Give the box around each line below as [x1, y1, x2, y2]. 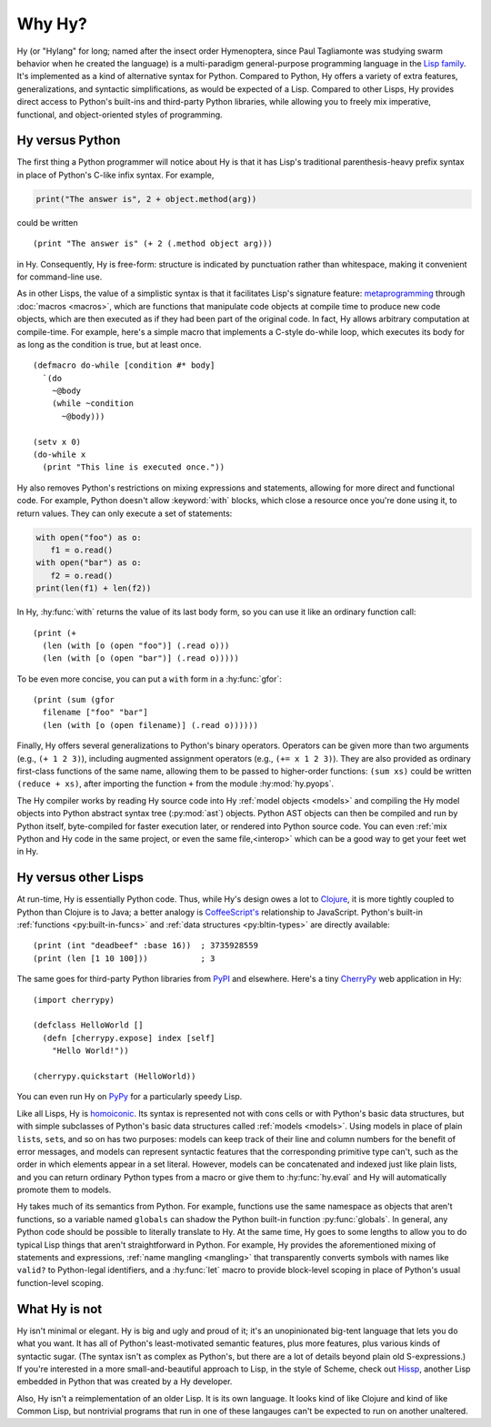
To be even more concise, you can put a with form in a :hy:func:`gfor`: [16, 673, 282, 684]
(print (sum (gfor [33, 694, 115, 705]
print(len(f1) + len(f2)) [35, 583, 152, 593]
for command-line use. [16, 271, 103, 282]
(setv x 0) [33, 437, 82, 447]
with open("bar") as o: [35, 558, 143, 568]
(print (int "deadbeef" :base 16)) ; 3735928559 [33, 940, 259, 951]
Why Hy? [16, 14, 88, 34]
